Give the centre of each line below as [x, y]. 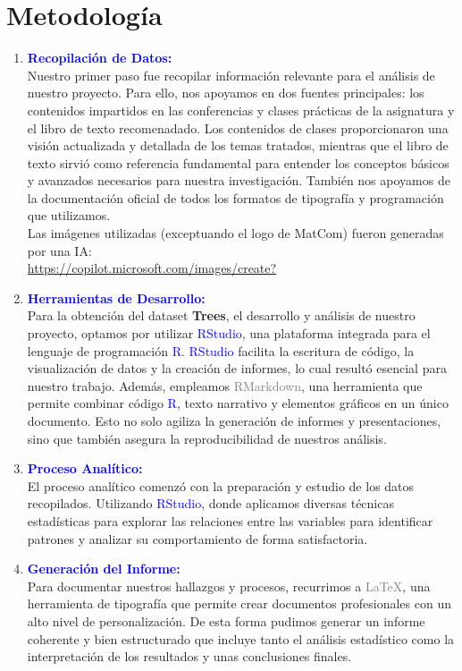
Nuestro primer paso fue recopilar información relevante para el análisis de [231, 75]
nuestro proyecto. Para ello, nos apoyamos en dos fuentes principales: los [226, 93]
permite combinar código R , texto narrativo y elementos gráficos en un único [238, 403]
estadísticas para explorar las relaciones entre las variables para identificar [230, 520]
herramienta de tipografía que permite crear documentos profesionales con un [239, 603]
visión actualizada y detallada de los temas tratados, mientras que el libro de [238, 145]
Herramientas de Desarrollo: [116, 297]
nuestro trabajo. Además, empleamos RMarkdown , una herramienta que [225, 385]
